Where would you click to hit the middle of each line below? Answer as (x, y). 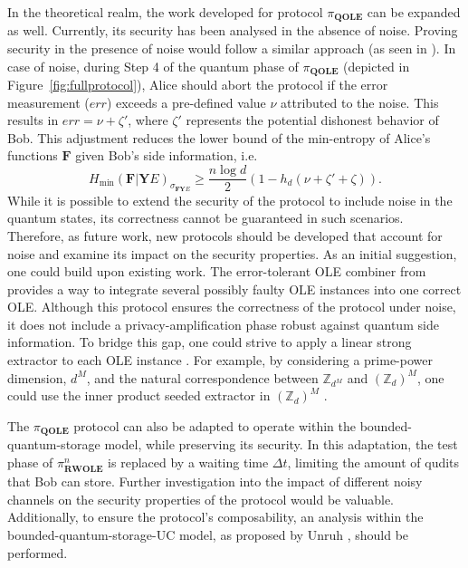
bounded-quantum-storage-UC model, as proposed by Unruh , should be (208, 534)
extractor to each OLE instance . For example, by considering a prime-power (220, 360)
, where (148, 120)
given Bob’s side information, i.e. (167, 155)
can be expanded (414, 12)
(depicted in (377, 66)
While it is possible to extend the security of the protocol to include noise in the (230, 200)
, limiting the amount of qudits (373, 462)
